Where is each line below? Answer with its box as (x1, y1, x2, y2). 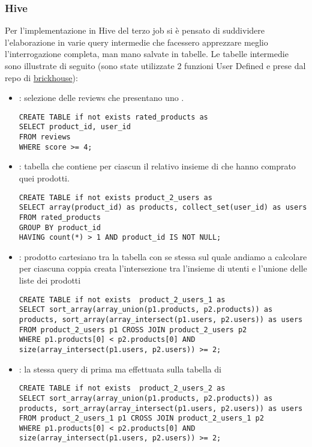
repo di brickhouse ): (5, 71, 78, 84)
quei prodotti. (19, 172, 70, 184)
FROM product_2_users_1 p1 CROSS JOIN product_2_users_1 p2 (19, 414, 264, 423)
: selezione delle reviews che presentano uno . (19, 91, 184, 104)
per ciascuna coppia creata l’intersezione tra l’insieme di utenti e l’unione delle (19, 262, 307, 275)
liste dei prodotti (19, 274, 81, 287)
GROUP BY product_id (19, 223, 101, 232)
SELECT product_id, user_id (19, 123, 131, 132)
